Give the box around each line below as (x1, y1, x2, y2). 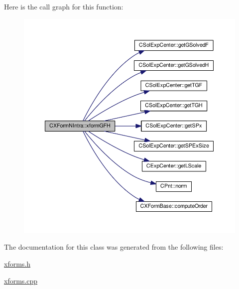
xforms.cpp (4, 275, 38, 286)
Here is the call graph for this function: (4, 1, 123, 11)
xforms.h (4, 258, 31, 269)
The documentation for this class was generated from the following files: (4, 242, 224, 252)
